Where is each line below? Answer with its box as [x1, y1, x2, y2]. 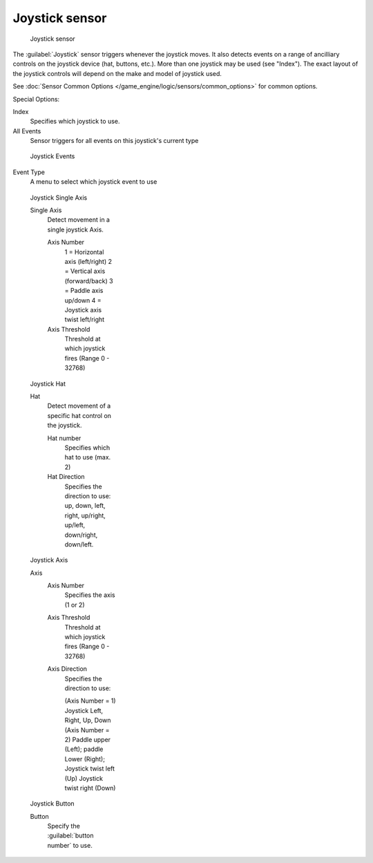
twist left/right [64, 315, 105, 324]
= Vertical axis [64, 267, 106, 276]
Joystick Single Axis [30, 193, 88, 202]
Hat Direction [47, 473, 86, 481]
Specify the [47, 822, 81, 831]
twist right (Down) [64, 784, 116, 792]
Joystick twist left [64, 764, 115, 773]
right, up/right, [64, 511, 106, 520]
